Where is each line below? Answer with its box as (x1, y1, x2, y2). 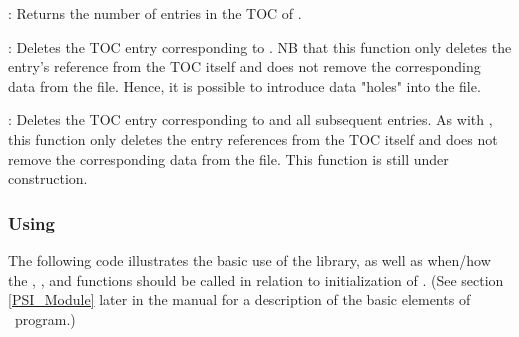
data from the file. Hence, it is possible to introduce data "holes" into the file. (8, 75, 481, 96)
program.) (14, 308, 76, 329)
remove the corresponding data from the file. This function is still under (8, 148, 449, 169)
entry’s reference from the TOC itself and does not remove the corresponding (8, 56, 481, 77)
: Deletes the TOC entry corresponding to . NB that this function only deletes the (8, 36, 512, 57)
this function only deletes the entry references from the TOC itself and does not (8, 128, 498, 149)
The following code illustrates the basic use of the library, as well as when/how (8, 249, 491, 270)
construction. (8, 168, 88, 189)
